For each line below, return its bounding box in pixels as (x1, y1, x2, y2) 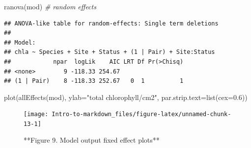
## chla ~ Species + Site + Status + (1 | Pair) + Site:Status (4, 49, 215, 56)
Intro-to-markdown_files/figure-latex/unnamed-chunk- (52, 111, 231, 118)
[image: (24, 111, 49, 118)
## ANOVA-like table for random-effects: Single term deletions (4, 20, 219, 27)
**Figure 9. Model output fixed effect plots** (24, 134, 160, 145)
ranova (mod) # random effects (4, 1, 96, 11)
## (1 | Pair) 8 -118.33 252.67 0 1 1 (4, 77, 184, 85)
